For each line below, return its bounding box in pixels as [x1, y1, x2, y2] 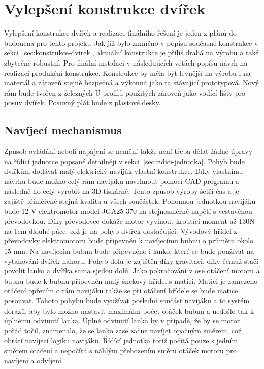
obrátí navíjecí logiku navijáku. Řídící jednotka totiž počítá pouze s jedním [4, 335, 238, 346]
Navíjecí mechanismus [4, 122, 122, 138]
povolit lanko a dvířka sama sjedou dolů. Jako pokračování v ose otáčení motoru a [4, 265, 260, 276]
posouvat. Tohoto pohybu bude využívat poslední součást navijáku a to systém [4, 295, 250, 305]
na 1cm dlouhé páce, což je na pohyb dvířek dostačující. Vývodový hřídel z [4, 225, 237, 236]
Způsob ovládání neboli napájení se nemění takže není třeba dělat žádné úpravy [4, 146, 253, 157]
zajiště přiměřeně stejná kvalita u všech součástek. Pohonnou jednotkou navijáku [4, 196, 256, 206]
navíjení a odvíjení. [4, 355, 63, 365]
